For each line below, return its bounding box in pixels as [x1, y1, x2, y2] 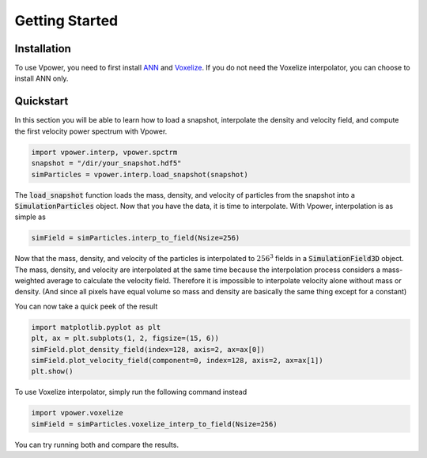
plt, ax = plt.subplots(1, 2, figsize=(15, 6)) [31, 334, 219, 343]
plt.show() [31, 367, 74, 376]
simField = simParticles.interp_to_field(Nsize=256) [31, 233, 240, 243]
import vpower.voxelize [31, 408, 124, 418]
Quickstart [14, 95, 69, 108]
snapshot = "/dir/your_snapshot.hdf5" [31, 159, 182, 168]
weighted [14, 276, 45, 286]
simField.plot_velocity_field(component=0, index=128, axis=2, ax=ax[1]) [31, 356, 323, 365]
